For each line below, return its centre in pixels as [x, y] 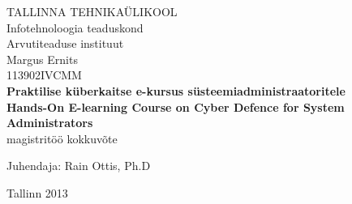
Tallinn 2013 [37, 192]
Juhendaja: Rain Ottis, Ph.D [79, 166]
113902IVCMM [44, 75]
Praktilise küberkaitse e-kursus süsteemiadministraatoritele [176, 90]
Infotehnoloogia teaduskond [75, 27]
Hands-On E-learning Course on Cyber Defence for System [176, 106]
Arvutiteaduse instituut [65, 43]
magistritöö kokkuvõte [62, 138]
